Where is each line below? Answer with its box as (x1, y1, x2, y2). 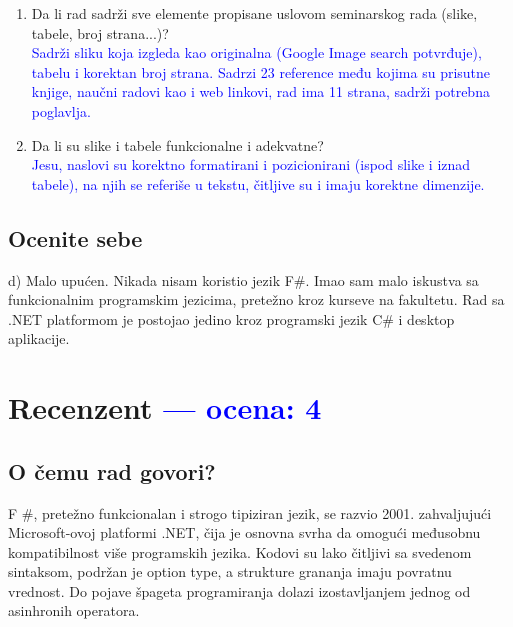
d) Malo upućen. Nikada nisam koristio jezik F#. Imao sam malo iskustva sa (8, 269, 479, 290)
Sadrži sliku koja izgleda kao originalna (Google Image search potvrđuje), (31, 42, 482, 63)
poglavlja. (31, 100, 91, 121)
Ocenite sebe (8, 222, 143, 253)
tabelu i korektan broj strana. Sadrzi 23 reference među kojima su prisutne (31, 61, 491, 82)
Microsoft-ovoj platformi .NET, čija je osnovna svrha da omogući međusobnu (8, 522, 481, 543)
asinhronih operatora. (8, 600, 140, 621)
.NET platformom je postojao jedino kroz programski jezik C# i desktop (8, 308, 455, 329)
